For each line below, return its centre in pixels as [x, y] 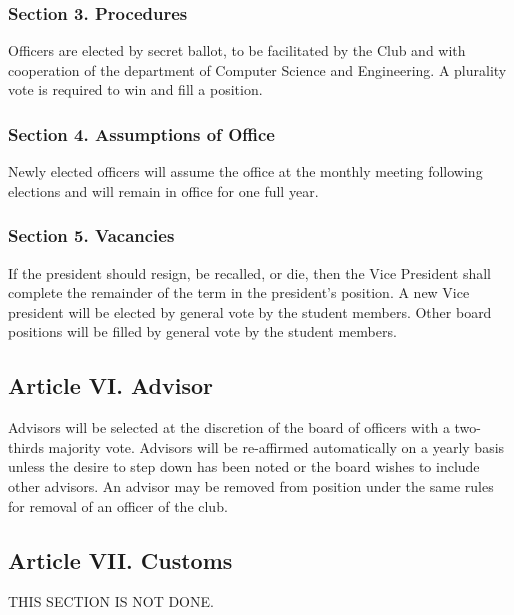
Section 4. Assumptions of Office [141, 133]
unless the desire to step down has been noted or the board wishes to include [244, 466]
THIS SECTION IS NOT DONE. [111, 601]
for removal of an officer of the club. [118, 505]
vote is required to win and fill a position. [135, 89]
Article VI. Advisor [110, 385]
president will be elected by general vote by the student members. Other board [250, 311]
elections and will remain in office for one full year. [163, 190]
